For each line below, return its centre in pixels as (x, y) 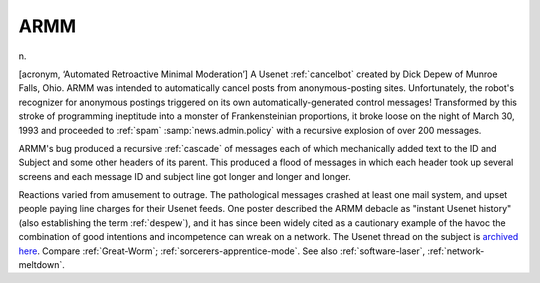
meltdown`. (41, 265)
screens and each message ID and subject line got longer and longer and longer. (185, 176)
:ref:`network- (455, 251)
